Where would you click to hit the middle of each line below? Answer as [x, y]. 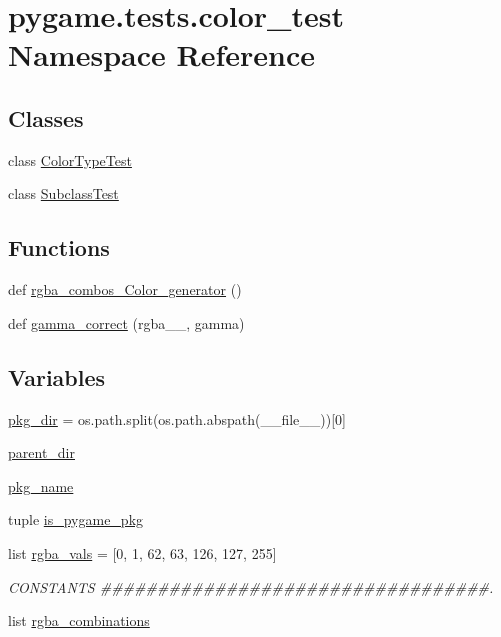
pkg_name [41, 485]
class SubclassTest [63, 193]
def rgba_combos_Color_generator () [125, 289]
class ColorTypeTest [70, 159]
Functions [59, 247]
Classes [46, 117]
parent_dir [41, 452]
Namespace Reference [161, 54]
